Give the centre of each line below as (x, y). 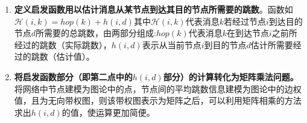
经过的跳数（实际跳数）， (63, 44)
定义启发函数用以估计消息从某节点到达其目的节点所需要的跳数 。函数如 (153, 9)
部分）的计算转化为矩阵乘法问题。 (231, 76)
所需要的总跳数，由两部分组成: (96, 33)
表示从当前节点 (172, 44)
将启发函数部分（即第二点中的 (73, 76)
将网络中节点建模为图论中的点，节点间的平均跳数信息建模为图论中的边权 (158, 88)
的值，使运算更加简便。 (108, 112)
